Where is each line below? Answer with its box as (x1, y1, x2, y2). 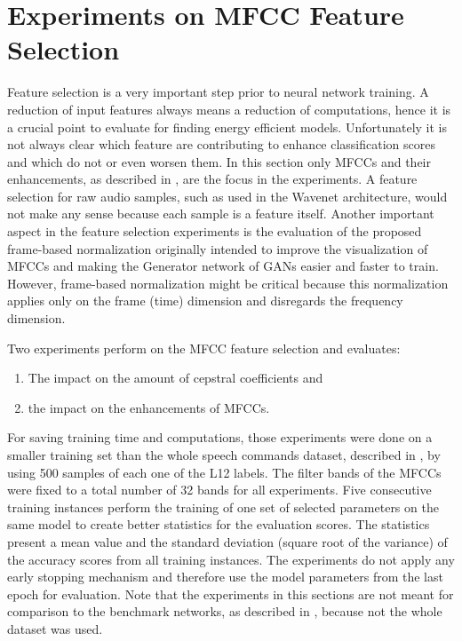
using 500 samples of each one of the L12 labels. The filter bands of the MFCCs (7, 463, 442, 481)
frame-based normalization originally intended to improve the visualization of (7, 239, 428, 257)
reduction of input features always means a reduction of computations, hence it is (7, 99, 451, 118)
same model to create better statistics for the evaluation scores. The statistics (7, 515, 430, 534)
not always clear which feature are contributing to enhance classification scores (7, 135, 435, 154)
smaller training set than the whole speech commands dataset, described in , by (7, 446, 441, 463)
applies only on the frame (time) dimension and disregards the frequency (7, 291, 403, 310)
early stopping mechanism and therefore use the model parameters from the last (7, 567, 443, 586)
